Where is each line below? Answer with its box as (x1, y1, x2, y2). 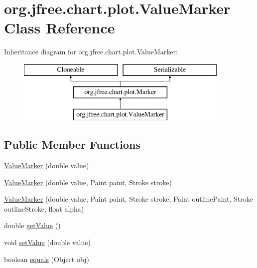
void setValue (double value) (4, 237, 91, 248)
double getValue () (4, 220, 61, 231)
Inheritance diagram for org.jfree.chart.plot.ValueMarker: (4, 46, 178, 57)
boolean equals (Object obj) (4, 254, 89, 264)
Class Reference (4, 17, 115, 38)
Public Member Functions (4, 137, 140, 152)
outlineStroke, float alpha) (4, 203, 84, 214)
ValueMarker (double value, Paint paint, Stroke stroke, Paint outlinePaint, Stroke (4, 194, 253, 204)
